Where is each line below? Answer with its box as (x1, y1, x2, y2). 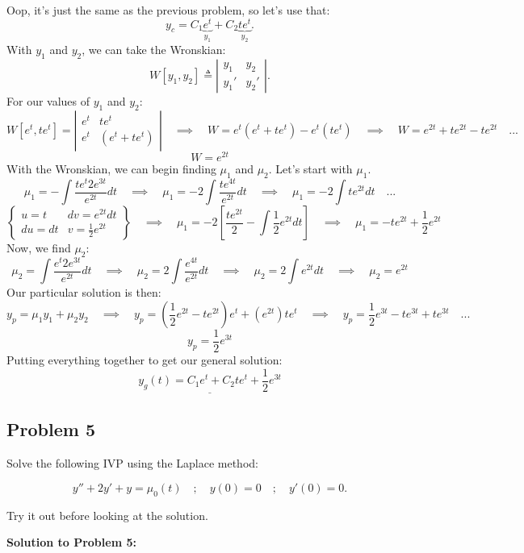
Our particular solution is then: (6, 284, 161, 301)
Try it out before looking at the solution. (6, 506, 208, 523)
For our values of (6, 92, 90, 109)
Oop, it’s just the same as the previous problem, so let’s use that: (6, 2, 330, 18)
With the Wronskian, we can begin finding (6, 160, 216, 177)
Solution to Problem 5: (6, 534, 136, 551)
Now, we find (6, 239, 71, 256)
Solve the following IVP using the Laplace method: (6, 455, 258, 472)
